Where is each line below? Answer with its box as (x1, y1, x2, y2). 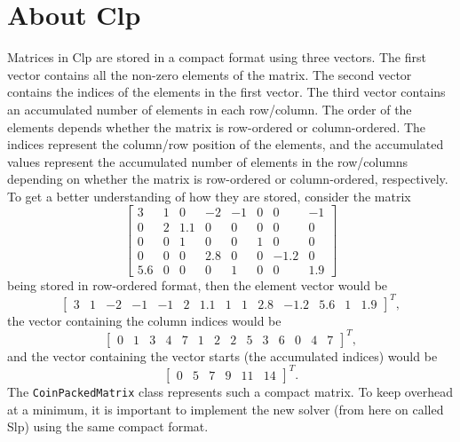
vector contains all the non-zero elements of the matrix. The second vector (7, 65, 412, 83)
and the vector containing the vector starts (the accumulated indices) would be (7, 346, 438, 365)
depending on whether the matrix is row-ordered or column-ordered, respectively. (7, 170, 448, 188)
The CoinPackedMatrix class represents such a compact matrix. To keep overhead (7, 382, 453, 400)
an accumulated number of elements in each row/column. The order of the (7, 99, 412, 118)
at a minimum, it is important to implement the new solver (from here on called (7, 399, 444, 418)
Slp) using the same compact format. (7, 417, 209, 436)
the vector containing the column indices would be (7, 311, 282, 329)
